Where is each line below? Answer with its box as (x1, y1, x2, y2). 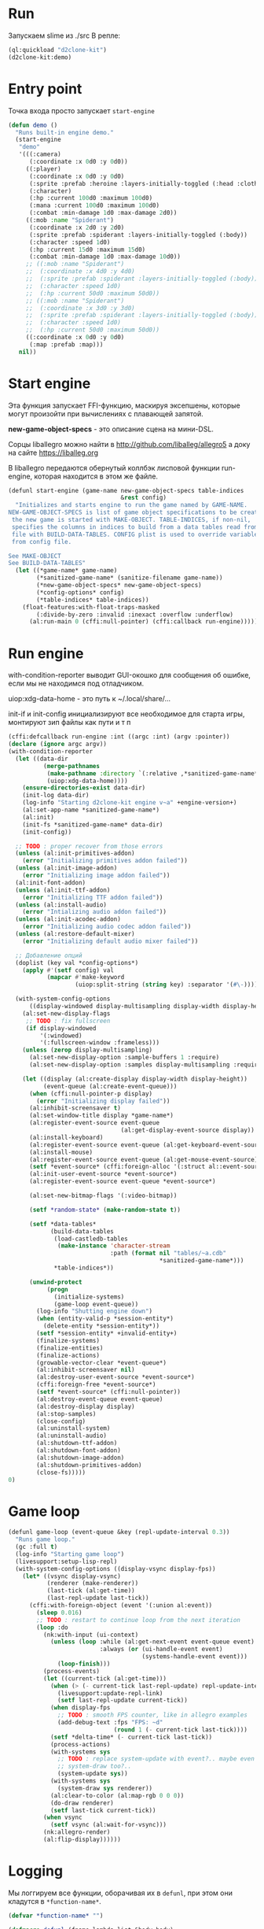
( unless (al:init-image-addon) (15, 864, 118, 872)
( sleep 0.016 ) (36, 1609, 82, 1617)
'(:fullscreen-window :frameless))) (39, 1039, 159, 1047)
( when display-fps (49, 1704, 111, 1712)
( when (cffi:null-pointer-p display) (28, 1089, 153, 1098)
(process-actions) (49, 1740, 111, 1748)
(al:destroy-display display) (36, 1402, 135, 1410)
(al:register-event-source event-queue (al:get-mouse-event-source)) (28, 1155, 262, 1163)
